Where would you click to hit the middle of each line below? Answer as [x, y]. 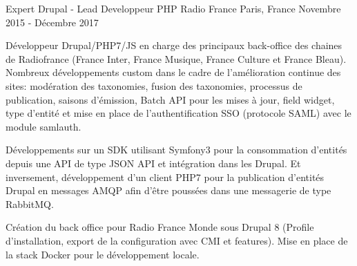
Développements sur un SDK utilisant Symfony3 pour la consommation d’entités [176, 150]
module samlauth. [44, 126]
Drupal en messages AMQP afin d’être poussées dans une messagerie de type [168, 190]
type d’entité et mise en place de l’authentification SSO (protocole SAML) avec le [178, 113]
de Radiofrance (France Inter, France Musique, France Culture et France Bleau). [176, 58]
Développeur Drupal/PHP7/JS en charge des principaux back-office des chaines [174, 45]
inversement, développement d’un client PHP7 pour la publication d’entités [165, 177]
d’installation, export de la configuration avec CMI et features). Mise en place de [177, 240]
